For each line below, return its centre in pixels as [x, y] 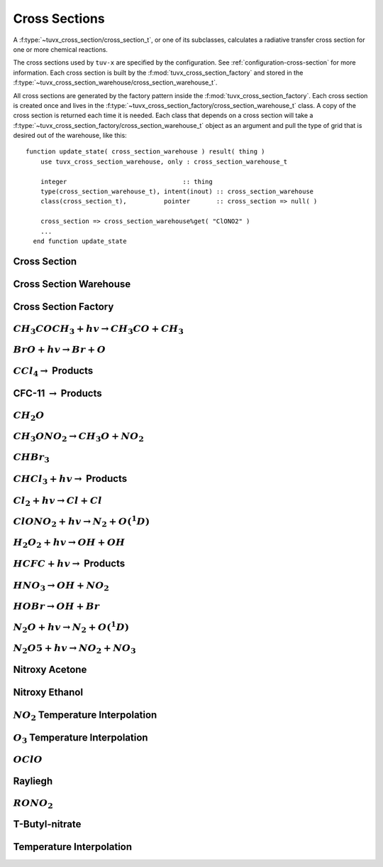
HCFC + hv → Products [69, 564]
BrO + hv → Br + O [60, 349]
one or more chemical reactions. [60, 49]
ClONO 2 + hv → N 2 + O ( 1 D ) [82, 521]
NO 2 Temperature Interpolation [85, 716]
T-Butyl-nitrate [47, 824]
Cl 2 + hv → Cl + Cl [58, 501]
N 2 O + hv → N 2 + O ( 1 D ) [71, 627]
